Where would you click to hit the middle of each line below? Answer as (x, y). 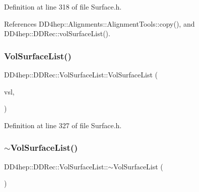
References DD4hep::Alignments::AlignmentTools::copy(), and (99, 23)
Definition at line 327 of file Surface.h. (63, 125)
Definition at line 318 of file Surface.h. (63, 7)
